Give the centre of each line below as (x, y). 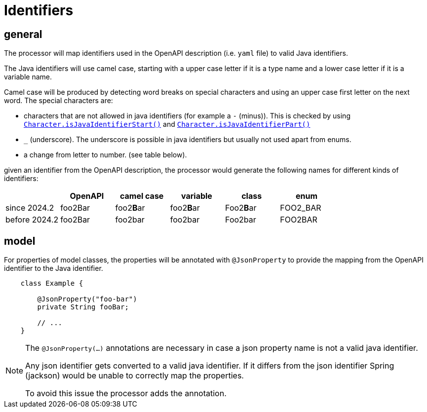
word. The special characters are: (58, 101)
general (23, 34)
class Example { (52, 283)
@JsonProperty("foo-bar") (87, 299)
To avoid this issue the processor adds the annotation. (126, 393)
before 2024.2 (32, 220)
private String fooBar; (83, 307)
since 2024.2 (30, 208)
